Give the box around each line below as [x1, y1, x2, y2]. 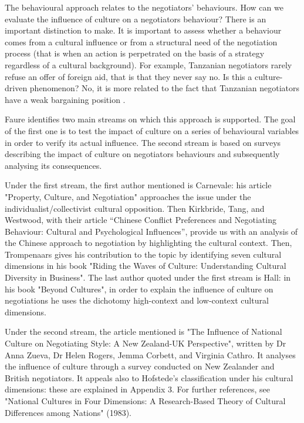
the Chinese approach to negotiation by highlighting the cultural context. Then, [5, 237, 292, 249]
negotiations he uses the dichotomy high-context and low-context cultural [5, 294, 269, 307]
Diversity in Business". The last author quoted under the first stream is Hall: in [5, 271, 291, 284]
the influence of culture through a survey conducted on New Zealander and [5, 360, 275, 372]
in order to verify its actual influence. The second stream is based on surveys [5, 136, 281, 148]
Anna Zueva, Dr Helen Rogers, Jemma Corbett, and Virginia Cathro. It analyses [5, 348, 296, 361]
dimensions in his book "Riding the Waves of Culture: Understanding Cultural [5, 259, 286, 272]
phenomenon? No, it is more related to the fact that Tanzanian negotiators [29, 82, 299, 94]
